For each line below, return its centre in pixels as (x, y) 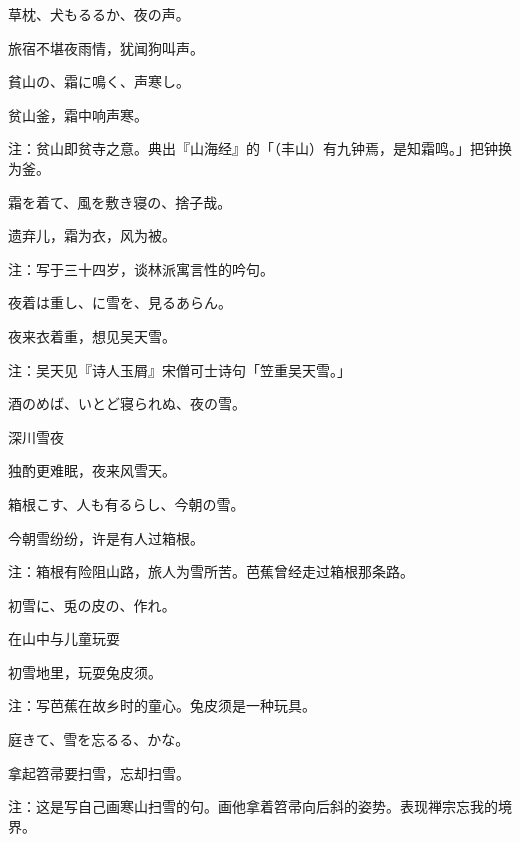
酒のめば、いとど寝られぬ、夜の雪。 (127, 403)
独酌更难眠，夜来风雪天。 (92, 470)
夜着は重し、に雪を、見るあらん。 (120, 302)
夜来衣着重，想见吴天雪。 (92, 335)
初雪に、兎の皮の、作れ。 (92, 604)
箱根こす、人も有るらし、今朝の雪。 (126, 503)
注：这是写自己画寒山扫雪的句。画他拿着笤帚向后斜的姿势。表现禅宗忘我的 (253, 806)
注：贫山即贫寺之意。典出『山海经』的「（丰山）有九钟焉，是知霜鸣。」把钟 (253, 148)
